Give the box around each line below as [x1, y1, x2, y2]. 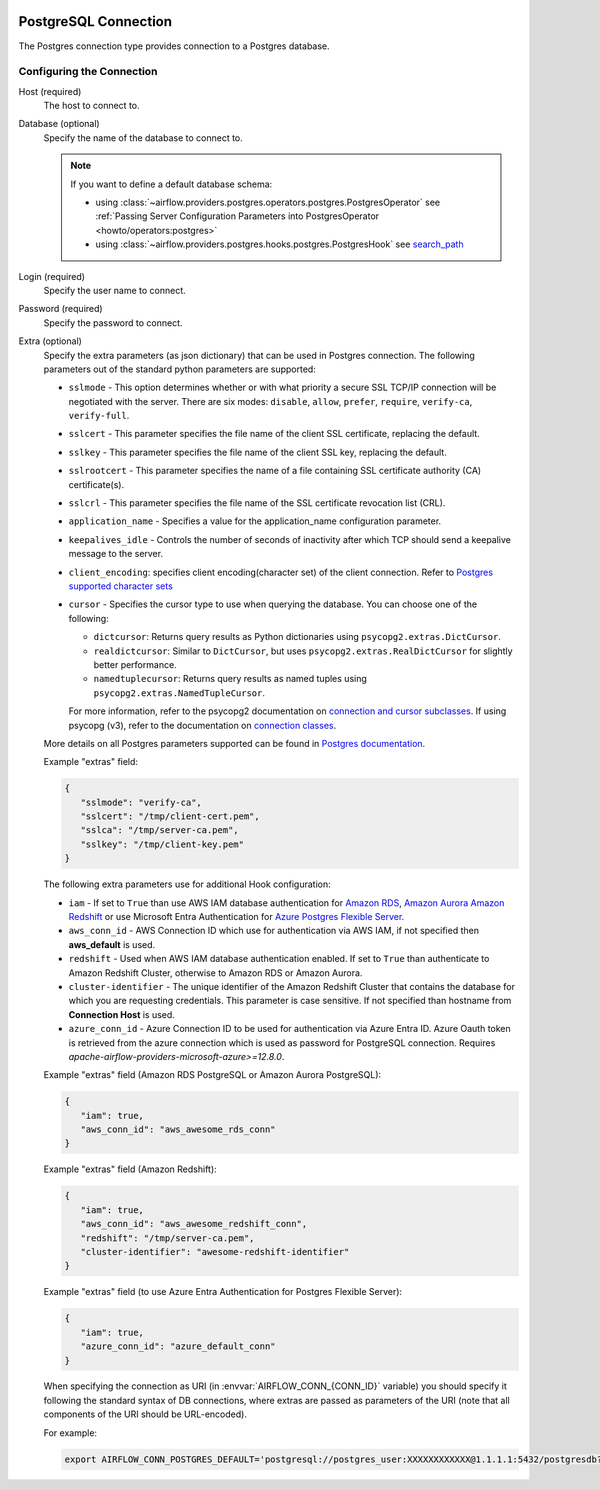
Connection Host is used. [68, 1008, 175, 1020]
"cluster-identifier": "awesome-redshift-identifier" [80, 1246, 350, 1257]
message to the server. [68, 548, 164, 560]
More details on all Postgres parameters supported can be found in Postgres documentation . [43, 737, 426, 749]
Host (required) [18, 85, 82, 97]
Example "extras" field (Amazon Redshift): [43, 1163, 217, 1175]
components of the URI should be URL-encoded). [43, 1408, 247, 1420]
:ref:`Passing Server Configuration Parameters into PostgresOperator [95, 210, 380, 222]
